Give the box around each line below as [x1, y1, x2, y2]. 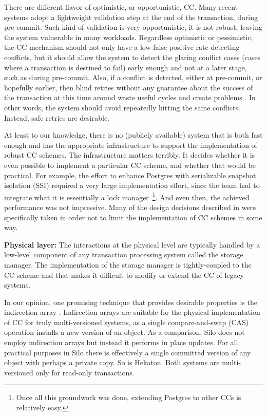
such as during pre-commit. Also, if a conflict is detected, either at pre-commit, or [4, 72, 262, 83]
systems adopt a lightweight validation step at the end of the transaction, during [4, 11, 258, 22]
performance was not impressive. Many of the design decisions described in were [4, 201, 256, 212]
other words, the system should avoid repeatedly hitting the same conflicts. [4, 102, 240, 112]
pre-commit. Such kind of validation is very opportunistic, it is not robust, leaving [4, 22, 262, 32]
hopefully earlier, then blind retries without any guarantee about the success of [4, 82, 253, 92]
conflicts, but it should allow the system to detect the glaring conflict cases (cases [4, 51, 261, 62]
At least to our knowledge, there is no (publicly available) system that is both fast [4, 129, 263, 140]
